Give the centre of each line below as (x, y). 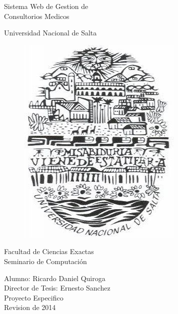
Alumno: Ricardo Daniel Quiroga (55, 278)
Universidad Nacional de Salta (50, 33)
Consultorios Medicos (37, 16)
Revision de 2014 (30, 307)
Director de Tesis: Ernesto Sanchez (57, 288)
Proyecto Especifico (34, 297)
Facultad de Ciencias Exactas (49, 251)
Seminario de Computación (45, 261)
